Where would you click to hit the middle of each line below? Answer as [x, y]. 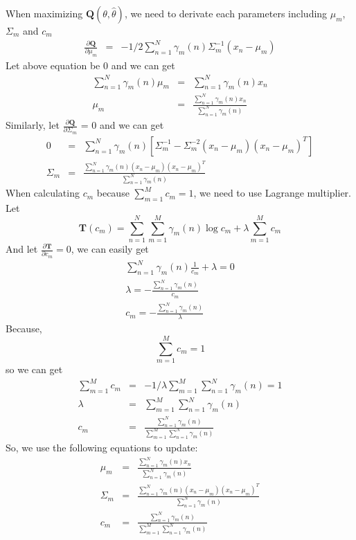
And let [22, 249]
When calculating [43, 193]
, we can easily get [110, 249]
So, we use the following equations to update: [102, 447]
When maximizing [44, 13]
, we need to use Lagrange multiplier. [272, 193]
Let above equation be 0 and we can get [90, 65]
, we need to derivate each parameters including [226, 13]
